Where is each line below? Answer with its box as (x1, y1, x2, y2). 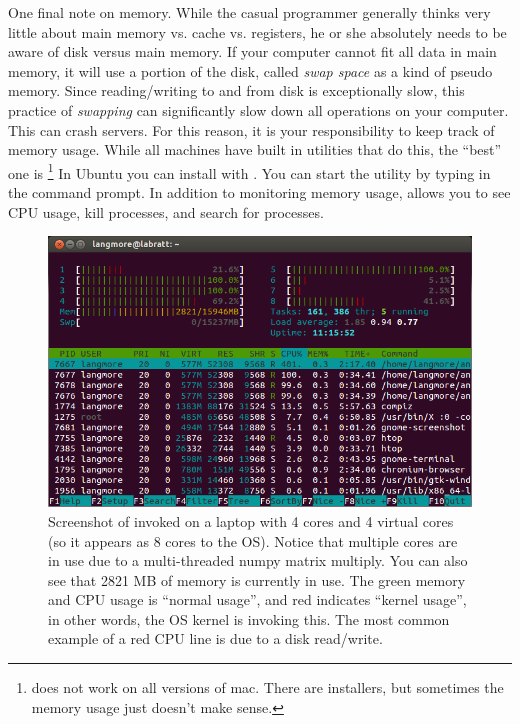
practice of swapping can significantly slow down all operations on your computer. (8, 99, 509, 120)
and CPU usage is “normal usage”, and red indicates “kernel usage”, (48, 589, 467, 610)
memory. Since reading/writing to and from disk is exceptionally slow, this (8, 80, 465, 101)
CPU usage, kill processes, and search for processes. (8, 201, 324, 222)
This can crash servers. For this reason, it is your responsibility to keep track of (8, 119, 495, 140)
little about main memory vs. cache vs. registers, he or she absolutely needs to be (8, 21, 507, 42)
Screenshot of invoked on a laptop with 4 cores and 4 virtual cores (48, 510, 454, 531)
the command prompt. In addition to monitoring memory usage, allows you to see (8, 182, 511, 202)
